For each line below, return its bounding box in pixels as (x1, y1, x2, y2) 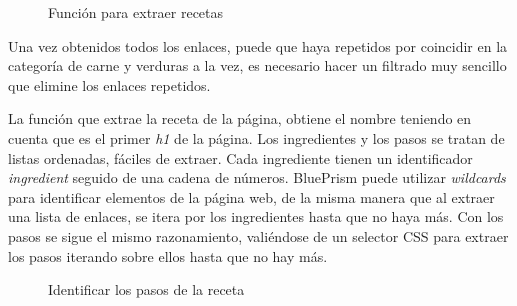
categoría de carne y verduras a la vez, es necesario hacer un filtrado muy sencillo (8, 55, 507, 76)
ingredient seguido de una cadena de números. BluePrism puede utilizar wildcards (8, 167, 506, 188)
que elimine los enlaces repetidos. (8, 74, 211, 95)
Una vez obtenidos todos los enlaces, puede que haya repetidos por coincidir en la (8, 35, 508, 56)
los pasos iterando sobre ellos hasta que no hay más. (8, 245, 328, 266)
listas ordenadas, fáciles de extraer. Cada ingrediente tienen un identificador (8, 147, 473, 168)
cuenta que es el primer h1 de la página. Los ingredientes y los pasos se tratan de (8, 127, 505, 148)
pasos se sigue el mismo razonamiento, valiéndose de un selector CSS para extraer (8, 225, 509, 246)
